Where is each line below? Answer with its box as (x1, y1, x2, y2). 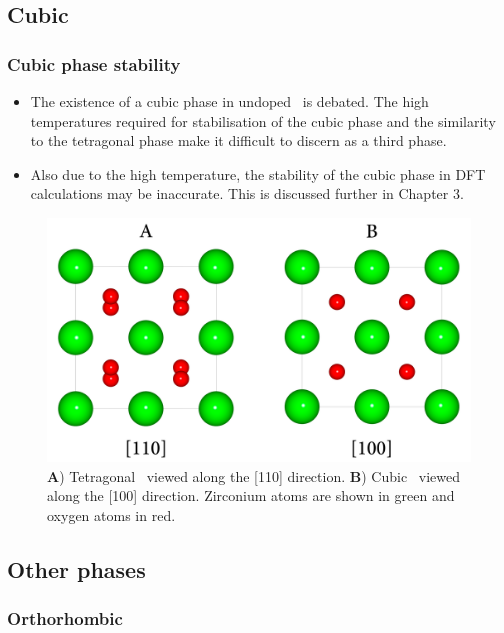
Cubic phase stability (7, 51, 181, 76)
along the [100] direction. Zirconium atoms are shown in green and (47, 485, 455, 506)
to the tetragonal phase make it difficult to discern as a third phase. (30, 130, 447, 151)
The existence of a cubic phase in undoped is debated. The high (30, 91, 429, 111)
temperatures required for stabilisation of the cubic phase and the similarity (30, 110, 496, 131)
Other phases (7, 554, 146, 585)
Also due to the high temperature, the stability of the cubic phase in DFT (30, 163, 486, 184)
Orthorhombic (7, 606, 123, 631)
